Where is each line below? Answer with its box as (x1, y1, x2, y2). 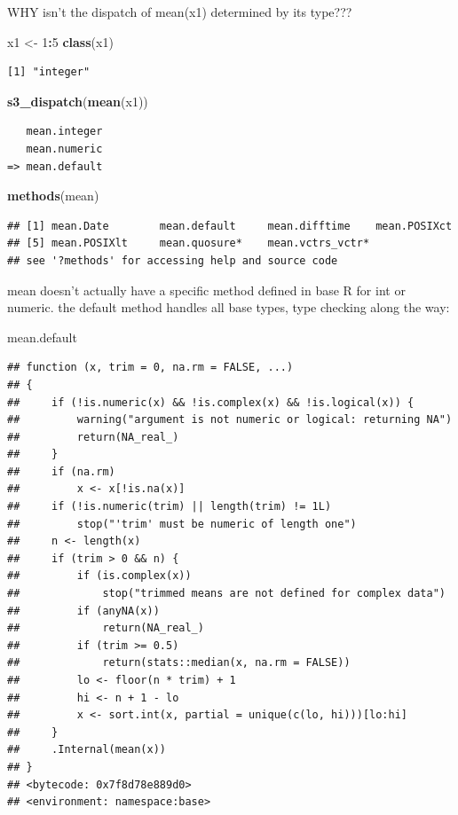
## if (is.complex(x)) (7, 569, 192, 583)
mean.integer (26, 125, 103, 138)
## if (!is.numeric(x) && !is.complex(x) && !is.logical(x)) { (7, 396, 415, 409)
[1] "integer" (7, 66, 91, 79)
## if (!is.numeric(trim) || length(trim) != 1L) (7, 500, 332, 513)
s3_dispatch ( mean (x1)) (7, 91, 148, 110)
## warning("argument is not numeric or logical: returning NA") (7, 413, 453, 427)
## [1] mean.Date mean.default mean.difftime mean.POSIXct (7, 219, 453, 232)
